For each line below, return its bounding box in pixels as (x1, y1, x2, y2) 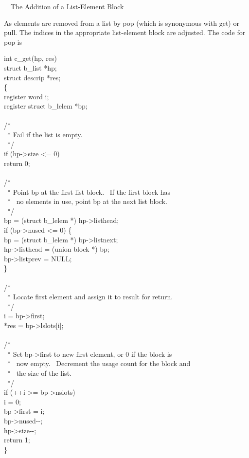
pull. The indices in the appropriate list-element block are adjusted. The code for (4, 27, 246, 37)
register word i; (4, 91, 49, 101)
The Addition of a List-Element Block (10, 1, 124, 11)
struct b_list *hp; (4, 62, 57, 73)
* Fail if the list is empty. (7, 129, 83, 140)
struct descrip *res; (4, 72, 61, 82)
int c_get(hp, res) (4, 53, 57, 63)
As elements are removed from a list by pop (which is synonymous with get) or (4, 18, 239, 28)
